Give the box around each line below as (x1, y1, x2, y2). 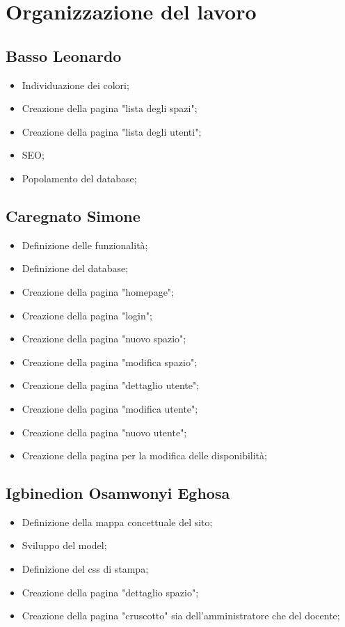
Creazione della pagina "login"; (22, 308, 152, 322)
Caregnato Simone (6, 205, 141, 226)
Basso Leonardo (6, 45, 122, 66)
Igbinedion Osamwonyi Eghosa (6, 482, 230, 504)
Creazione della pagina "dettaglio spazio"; (22, 585, 199, 599)
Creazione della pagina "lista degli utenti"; (22, 124, 202, 138)
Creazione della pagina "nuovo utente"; (22, 424, 187, 439)
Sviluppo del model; (22, 538, 107, 553)
